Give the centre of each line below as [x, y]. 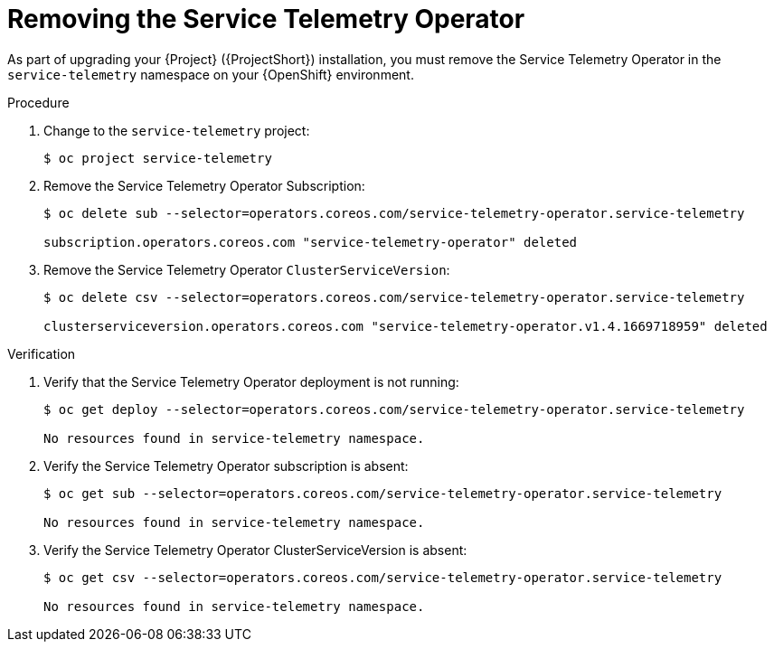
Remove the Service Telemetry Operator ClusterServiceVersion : [247, 269]
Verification [42, 353]
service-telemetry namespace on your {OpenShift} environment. [211, 74]
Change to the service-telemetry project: [177, 130]
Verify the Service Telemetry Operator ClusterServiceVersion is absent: [255, 550]
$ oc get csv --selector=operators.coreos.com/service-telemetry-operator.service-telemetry [383, 577]
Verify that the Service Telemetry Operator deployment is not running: [251, 381]
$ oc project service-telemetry [158, 158]
